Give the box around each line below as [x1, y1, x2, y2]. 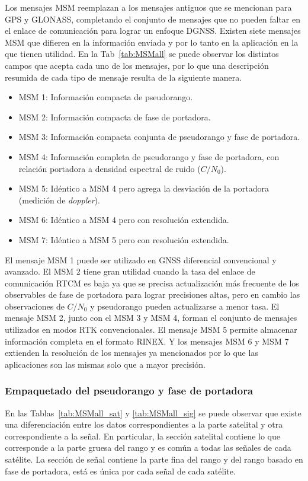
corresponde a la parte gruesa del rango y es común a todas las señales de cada [5, 441, 291, 454]
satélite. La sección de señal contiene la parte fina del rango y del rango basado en [5, 453, 303, 466]
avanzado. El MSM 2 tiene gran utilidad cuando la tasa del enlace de [5, 265, 255, 278]
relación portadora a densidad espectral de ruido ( [18, 162, 201, 174]
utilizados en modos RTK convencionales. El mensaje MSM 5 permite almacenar [5, 323, 297, 336]
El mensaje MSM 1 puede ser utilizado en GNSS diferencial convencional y [5, 253, 277, 266]
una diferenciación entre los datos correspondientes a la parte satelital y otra [5, 418, 283, 431]
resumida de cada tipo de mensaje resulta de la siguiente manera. [5, 71, 242, 83]
